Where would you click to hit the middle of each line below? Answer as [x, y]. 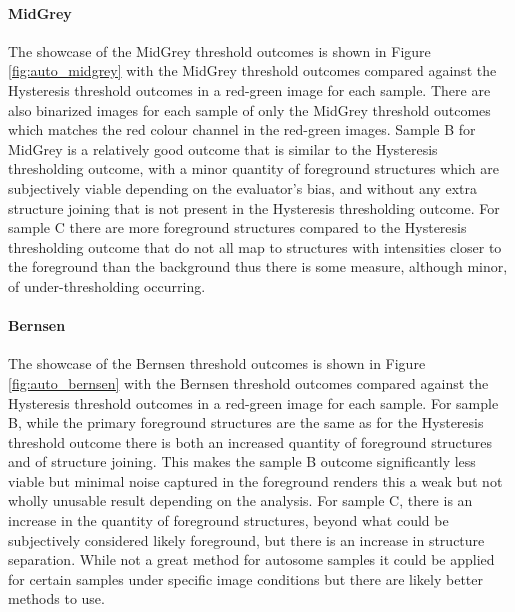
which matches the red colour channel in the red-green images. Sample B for [242, 129]
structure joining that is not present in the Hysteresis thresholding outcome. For [254, 207]
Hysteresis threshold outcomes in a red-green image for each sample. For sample [253, 402]
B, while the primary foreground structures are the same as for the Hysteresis [246, 422]
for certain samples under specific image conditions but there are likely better [245, 578]
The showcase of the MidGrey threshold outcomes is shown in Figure [219, 50]
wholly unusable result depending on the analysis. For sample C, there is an [240, 500]
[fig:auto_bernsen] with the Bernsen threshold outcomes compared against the [248, 382]
